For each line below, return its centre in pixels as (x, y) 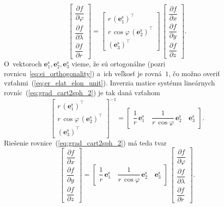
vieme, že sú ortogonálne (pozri (118, 64)
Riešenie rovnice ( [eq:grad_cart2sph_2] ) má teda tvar (85, 142)
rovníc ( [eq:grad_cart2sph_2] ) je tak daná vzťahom (82, 93)
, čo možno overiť (194, 73)
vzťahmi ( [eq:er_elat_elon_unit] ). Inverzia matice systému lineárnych (110, 83)
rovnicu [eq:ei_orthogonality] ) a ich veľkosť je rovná (83, 73)
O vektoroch (23, 64)
